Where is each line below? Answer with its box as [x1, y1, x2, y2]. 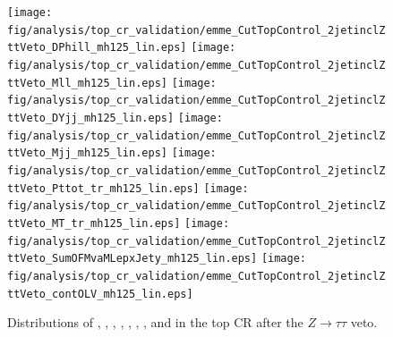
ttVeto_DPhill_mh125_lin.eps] [7, 41, 187, 55]
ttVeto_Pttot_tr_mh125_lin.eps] [7, 181, 200, 195]
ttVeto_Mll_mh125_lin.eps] [7, 76, 167, 89]
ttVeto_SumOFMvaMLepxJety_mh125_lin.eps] [7, 252, 258, 265]
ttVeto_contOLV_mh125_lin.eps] [7, 287, 193, 300]
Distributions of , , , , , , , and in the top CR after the [7, 313, 303, 332]
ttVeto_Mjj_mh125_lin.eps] [7, 147, 167, 160]
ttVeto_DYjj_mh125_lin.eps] [7, 111, 175, 124]
